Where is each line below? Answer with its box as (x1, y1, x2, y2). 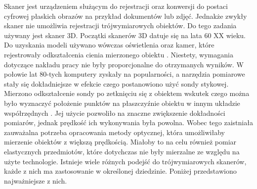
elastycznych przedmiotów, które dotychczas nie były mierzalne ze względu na (4, 146, 240, 156)
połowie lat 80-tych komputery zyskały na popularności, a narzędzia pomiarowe (4, 69, 245, 79)
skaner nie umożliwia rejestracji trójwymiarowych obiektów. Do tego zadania (4, 20, 237, 31)
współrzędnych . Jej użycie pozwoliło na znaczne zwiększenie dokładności (4, 107, 225, 118)
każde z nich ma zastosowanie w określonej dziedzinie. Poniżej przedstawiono (4, 166, 237, 176)
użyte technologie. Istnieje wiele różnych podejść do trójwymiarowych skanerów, (4, 156, 247, 166)
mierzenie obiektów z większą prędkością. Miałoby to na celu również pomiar (4, 137, 237, 147)
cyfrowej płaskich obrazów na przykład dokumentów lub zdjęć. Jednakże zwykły (4, 10, 247, 21)
